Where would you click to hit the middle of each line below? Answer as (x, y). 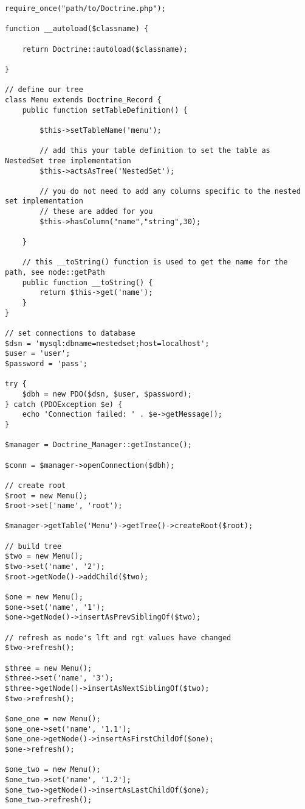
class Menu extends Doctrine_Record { (83, 100)
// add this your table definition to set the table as (155, 151)
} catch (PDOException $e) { (64, 404)
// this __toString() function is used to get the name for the (155, 262)
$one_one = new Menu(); (53, 719)
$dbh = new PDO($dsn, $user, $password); (107, 394)
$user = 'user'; (38, 354)
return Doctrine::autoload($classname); (105, 49)
